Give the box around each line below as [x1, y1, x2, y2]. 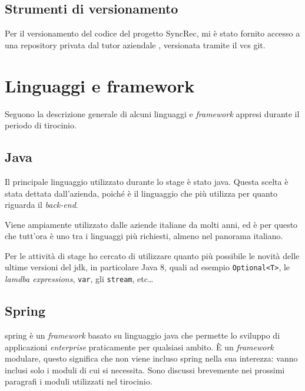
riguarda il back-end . [5, 198, 78, 211]
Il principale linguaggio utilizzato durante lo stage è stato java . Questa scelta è [5, 175, 289, 187]
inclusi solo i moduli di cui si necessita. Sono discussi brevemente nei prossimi [5, 363, 285, 376]
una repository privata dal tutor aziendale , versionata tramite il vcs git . [5, 38, 266, 51]
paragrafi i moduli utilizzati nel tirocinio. [5, 375, 152, 387]
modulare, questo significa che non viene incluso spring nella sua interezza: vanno [5, 352, 298, 365]
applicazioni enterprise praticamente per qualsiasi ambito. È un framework [5, 340, 274, 353]
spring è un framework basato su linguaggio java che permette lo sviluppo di [5, 329, 280, 341]
